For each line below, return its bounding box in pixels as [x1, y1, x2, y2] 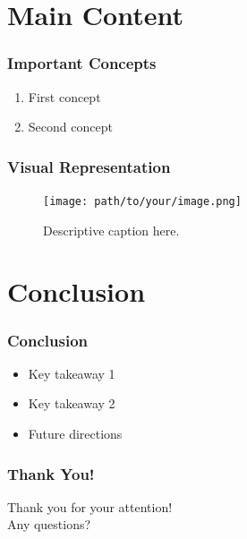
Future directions [28, 424, 123, 443]
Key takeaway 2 [28, 394, 115, 413]
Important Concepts [7, 52, 157, 74]
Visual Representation [7, 155, 171, 177]
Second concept [28, 117, 113, 136]
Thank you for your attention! [7, 497, 173, 516]
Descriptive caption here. [43, 220, 180, 239]
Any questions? [7, 515, 91, 534]
